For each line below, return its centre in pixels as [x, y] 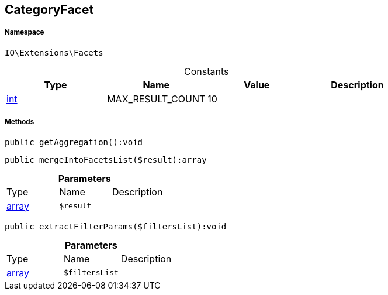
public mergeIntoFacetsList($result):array [106, 159]
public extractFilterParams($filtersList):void [116, 226]
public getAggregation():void [74, 142]
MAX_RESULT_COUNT [156, 99]
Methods [20, 122]
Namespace [25, 32]
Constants [207, 71]
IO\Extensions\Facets [54, 52]
